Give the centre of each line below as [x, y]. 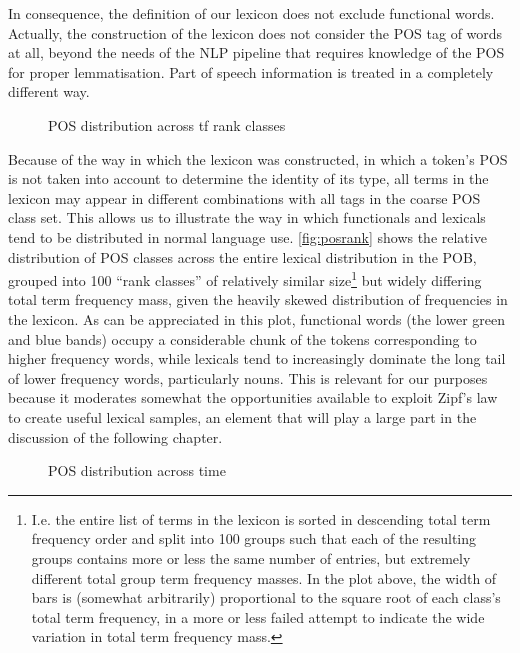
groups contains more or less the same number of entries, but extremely [251, 557]
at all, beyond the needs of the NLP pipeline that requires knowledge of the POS [256, 52]
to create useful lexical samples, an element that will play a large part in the [242, 416]
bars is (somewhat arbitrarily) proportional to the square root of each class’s [266, 597]
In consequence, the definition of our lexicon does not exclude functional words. [251, 13]
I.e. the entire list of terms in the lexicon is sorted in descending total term [261, 518]
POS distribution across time [137, 470]
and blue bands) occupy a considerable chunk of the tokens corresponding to [242, 338]
